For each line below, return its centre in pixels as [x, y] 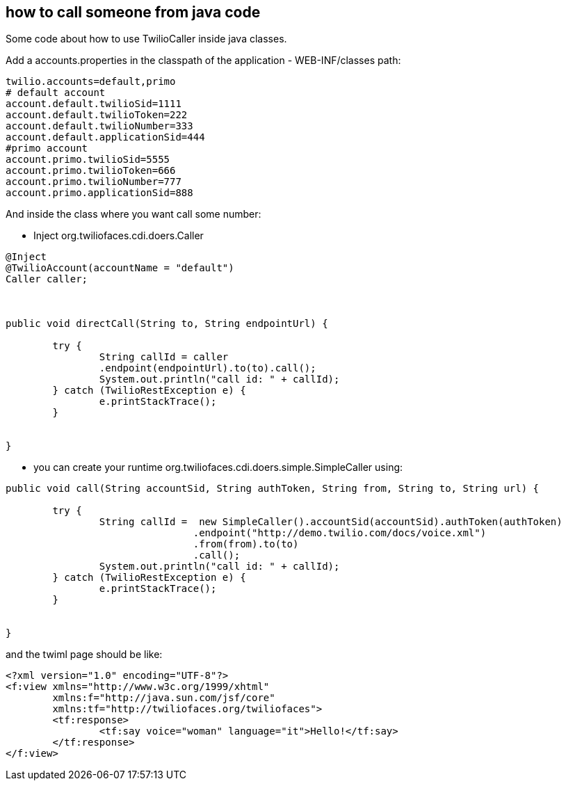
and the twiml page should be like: [84, 655]
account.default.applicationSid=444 [105, 137]
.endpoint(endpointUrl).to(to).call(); [208, 368]
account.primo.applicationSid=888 [99, 193]
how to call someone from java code [133, 12]
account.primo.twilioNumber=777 [94, 182]
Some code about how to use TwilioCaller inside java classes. [146, 39]
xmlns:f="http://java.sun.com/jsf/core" [164, 698]
